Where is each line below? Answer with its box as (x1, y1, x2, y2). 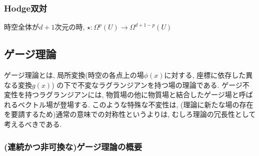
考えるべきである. (4, 118, 62, 129)
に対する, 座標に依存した (164, 70, 246, 80)
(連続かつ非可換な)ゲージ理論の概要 (4, 140, 142, 152)
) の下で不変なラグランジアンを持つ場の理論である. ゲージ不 (51, 79, 249, 90)
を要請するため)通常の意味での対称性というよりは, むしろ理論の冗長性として (4, 109, 256, 119)
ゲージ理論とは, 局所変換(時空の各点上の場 (4, 70, 144, 80)
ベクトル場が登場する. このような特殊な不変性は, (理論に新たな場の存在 (17, 99, 253, 109)
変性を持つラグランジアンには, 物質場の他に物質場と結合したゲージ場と (4, 89, 239, 100)
